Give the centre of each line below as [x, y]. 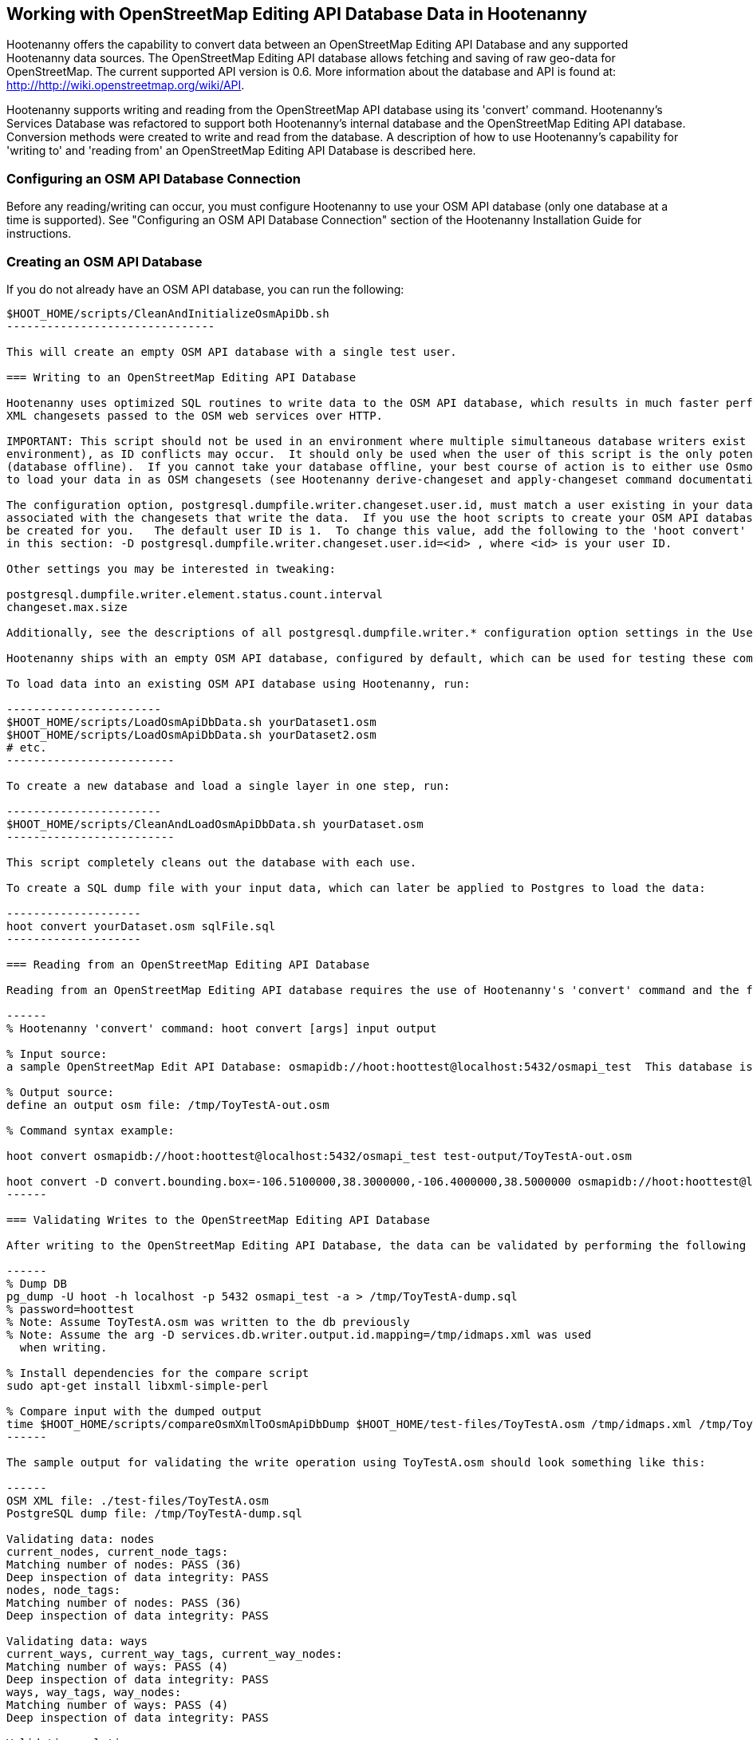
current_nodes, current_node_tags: [118, 1551]
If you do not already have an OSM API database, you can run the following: [205, 289]
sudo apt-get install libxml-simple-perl [138, 1385]
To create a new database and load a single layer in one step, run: [229, 785]
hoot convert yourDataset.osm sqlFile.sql [141, 926]
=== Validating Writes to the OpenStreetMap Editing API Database [219, 1219]
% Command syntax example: [91, 1130]
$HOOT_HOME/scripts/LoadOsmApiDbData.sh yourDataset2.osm [191, 734]
